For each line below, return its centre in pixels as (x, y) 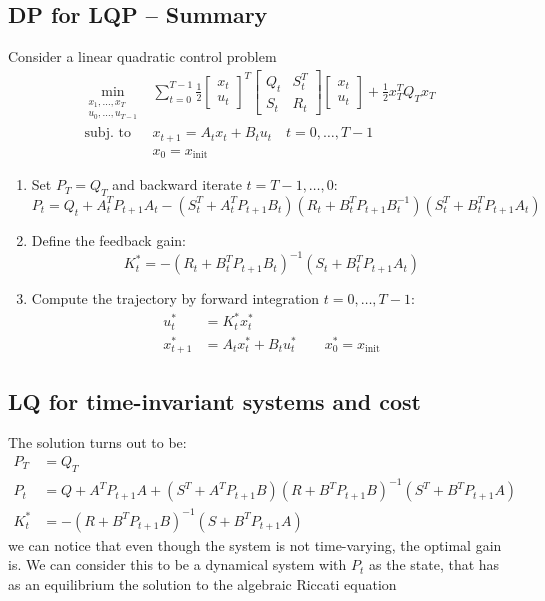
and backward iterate (177, 184)
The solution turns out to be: (97, 442)
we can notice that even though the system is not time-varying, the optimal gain (255, 544)
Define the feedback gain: (108, 239)
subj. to (107, 133)
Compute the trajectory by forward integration (175, 298)
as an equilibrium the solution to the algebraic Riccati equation (202, 584)
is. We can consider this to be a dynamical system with (177, 564)
